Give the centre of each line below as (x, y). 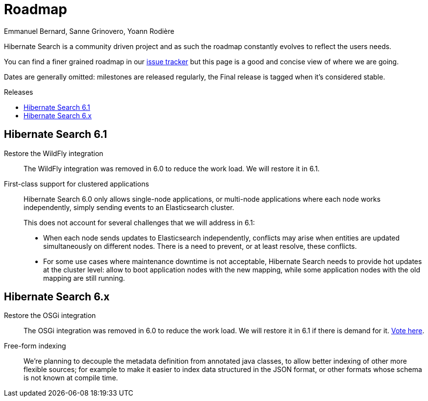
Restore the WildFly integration (54, 153)
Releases (19, 92)
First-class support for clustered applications (76, 184)
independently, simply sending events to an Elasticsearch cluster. (129, 207)
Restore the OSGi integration (50, 316)
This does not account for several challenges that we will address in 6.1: (139, 222)
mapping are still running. (84, 278)
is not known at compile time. (71, 378)
